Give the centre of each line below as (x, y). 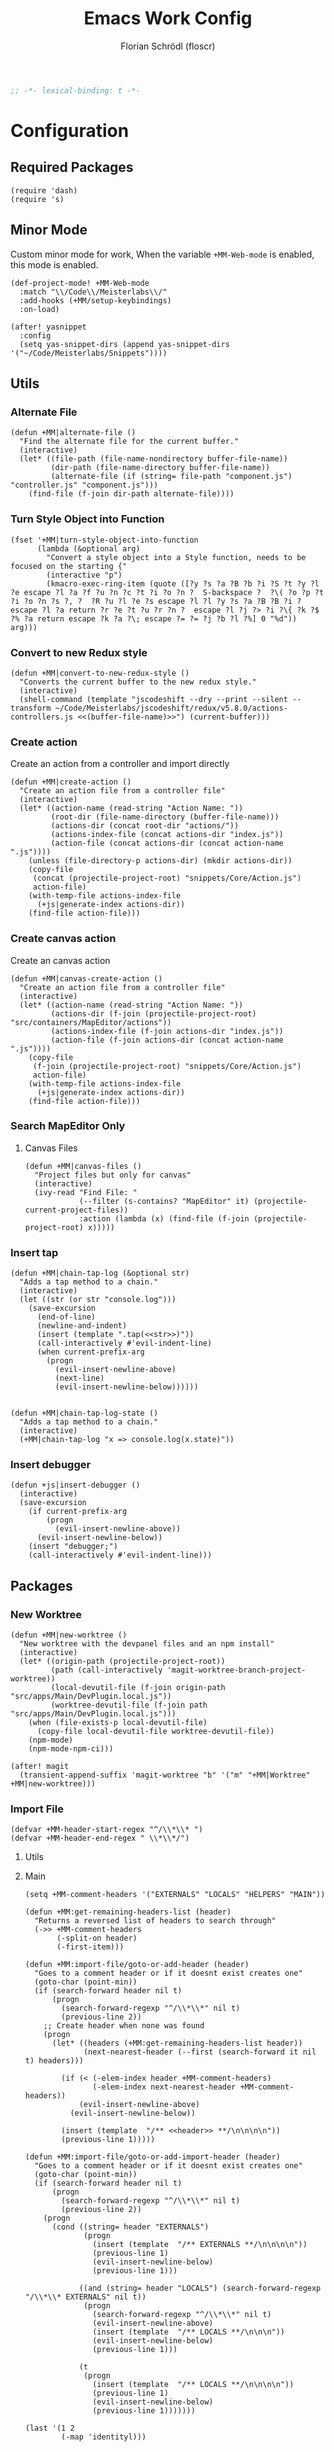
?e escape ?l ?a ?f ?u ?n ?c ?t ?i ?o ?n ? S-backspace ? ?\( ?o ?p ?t (167, 592)
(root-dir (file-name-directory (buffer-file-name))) (165, 817)
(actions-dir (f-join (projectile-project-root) (153, 1013)
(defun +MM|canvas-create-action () (86, 978)
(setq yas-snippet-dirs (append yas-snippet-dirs (124, 344)
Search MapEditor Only (68, 1126)
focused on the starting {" (69, 566)
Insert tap (34, 1252)
